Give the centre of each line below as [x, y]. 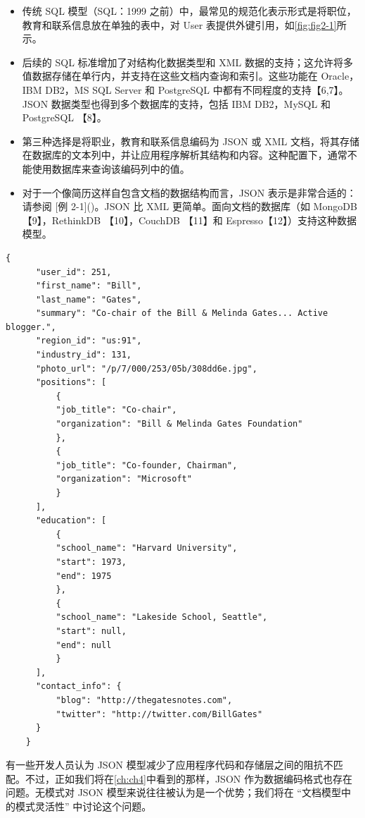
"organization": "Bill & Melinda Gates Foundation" [179, 424]
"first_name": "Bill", [89, 286]
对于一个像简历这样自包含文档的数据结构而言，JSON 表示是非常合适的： [189, 192]
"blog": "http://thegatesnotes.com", [144, 700]
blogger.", [31, 327]
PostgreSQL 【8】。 [64, 117]
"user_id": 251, [73, 272]
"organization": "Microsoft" [124, 479]
